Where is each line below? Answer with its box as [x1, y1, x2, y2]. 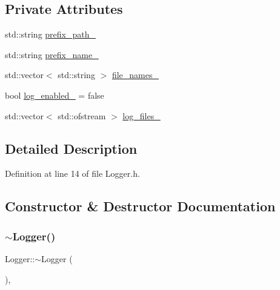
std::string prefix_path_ [5, 28, 96, 41]
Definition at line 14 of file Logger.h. [5, 167, 140, 180]
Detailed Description [5, 139, 138, 157]
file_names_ [112, 68, 159, 81]
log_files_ [122, 109, 161, 122]
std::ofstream [58, 109, 106, 122]
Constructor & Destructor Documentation [5, 197, 276, 216]
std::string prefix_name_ [5, 48, 99, 61]
